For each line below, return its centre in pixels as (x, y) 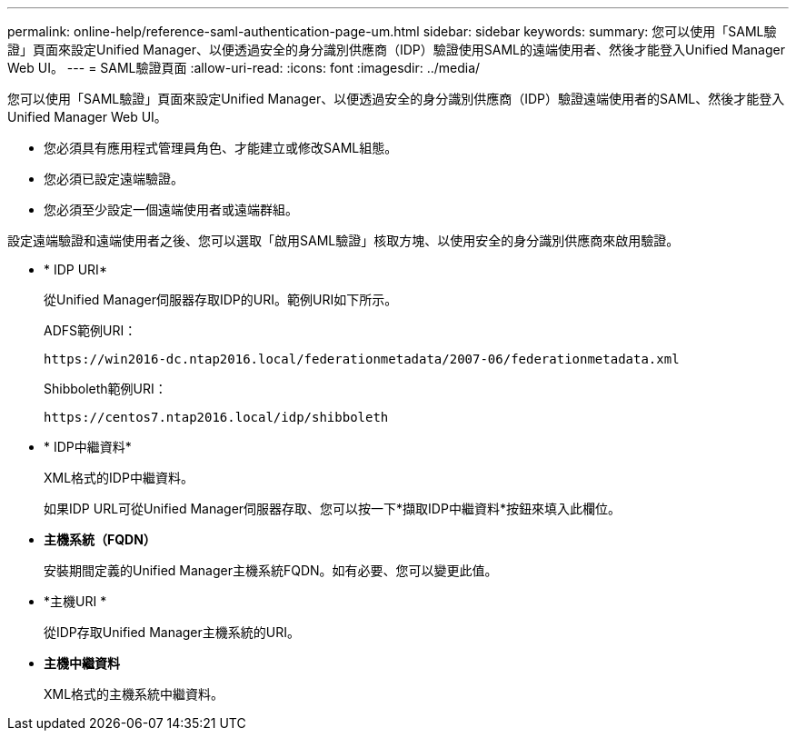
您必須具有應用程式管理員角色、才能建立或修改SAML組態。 (221, 148)
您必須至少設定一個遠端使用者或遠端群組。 (171, 209)
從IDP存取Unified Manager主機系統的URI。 (172, 632)
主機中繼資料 (82, 663)
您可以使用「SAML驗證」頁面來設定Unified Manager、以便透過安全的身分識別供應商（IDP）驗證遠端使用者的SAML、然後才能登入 (396, 99)
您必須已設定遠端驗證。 (114, 179)
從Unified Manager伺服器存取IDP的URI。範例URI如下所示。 (221, 299)
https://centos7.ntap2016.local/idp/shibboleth (216, 417)
